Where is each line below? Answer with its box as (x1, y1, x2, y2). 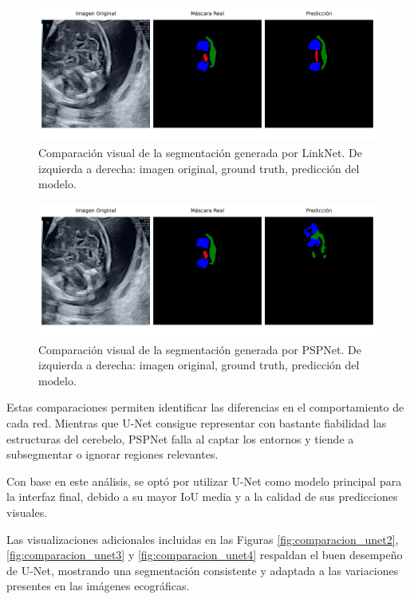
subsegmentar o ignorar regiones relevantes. (6, 446, 219, 463)
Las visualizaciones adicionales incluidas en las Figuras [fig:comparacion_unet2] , (6, 530, 399, 547)
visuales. (6, 504, 48, 520)
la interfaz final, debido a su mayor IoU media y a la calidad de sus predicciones (6, 488, 398, 505)
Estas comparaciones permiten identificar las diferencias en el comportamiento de (6, 399, 404, 416)
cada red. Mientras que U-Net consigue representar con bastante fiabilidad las (6, 415, 387, 432)
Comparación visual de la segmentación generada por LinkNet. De (38, 144, 362, 160)
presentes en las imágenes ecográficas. (6, 577, 190, 594)
